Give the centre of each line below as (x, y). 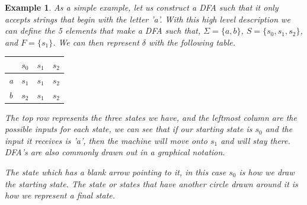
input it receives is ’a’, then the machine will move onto (106, 140)
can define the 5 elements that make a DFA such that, (103, 31)
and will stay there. (255, 140)
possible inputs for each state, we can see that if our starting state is (129, 129)
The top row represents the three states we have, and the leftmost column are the (151, 117)
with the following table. (192, 42)
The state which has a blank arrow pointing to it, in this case (116, 172)
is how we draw (267, 172)
